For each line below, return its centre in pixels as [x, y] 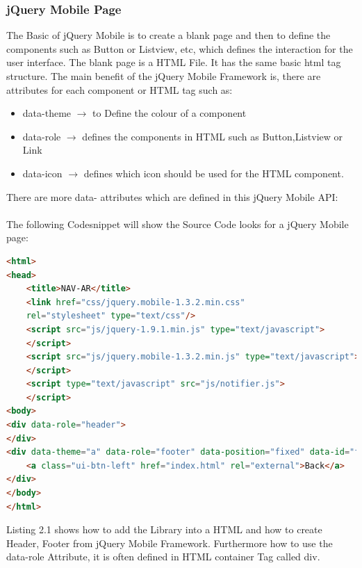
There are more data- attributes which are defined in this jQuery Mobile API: [172, 196]
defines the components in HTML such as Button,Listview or [213, 136]
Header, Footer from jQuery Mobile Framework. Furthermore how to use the [170, 543]
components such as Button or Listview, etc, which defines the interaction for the [180, 48]
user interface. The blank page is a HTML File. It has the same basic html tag [174, 62]
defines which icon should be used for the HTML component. [214, 173]
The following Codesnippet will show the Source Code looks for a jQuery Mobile [178, 224]
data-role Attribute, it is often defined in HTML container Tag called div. [163, 557]
